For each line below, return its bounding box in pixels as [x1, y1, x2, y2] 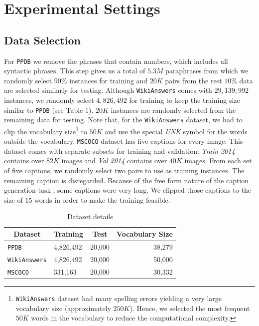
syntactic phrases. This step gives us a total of [4, 65, 145, 76]
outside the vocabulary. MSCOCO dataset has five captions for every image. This [4, 136, 243, 146]
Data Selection [4, 32, 81, 47]
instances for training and [69, 75, 148, 85]
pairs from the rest [165, 75, 222, 85]
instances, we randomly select [4, 95, 94, 105]
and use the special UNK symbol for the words [105, 126, 248, 136]
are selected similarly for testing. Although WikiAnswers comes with [4, 85, 212, 95]
